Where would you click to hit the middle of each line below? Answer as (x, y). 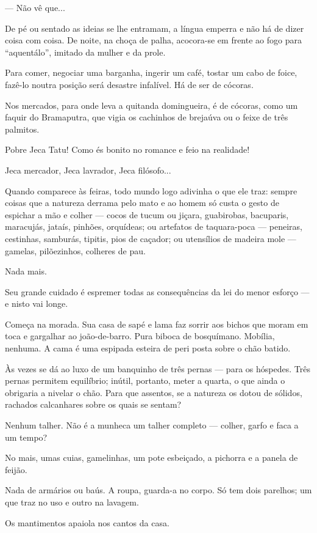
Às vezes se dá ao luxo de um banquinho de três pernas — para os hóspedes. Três (158, 368)
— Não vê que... (35, 7)
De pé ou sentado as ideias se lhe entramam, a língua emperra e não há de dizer (155, 28)
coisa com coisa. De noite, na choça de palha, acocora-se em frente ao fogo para (153, 40)
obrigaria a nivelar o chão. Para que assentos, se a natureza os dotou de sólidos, (154, 392)
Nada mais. (26, 271)
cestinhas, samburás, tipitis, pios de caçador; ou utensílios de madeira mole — (151, 238)
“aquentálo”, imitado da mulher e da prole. (85, 52)
